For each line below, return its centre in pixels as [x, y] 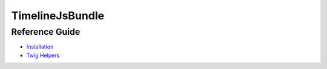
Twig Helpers [43, 55]
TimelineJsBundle [58, 16]
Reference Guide [46, 32]
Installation [40, 47]
